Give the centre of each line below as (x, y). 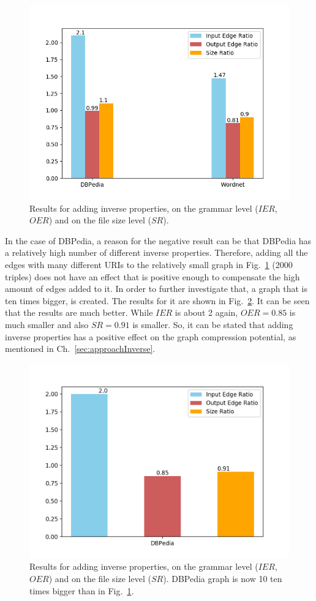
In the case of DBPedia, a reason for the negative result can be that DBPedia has (158, 240)
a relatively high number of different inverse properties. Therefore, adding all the (156, 252)
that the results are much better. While (79, 312)
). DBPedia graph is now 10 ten (223, 578)
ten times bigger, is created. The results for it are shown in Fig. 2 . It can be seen (157, 300)
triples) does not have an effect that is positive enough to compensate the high (152, 276)
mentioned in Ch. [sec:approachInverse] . (80, 349)
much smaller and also (47, 324)
